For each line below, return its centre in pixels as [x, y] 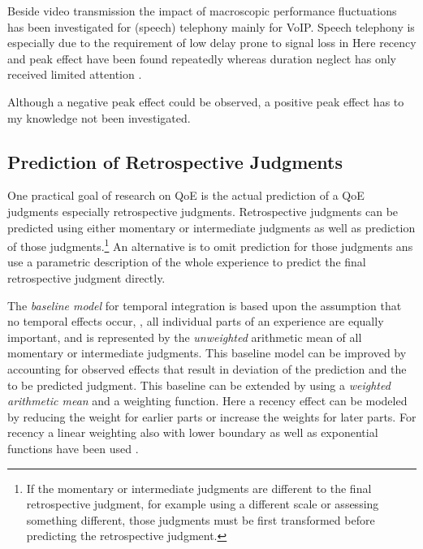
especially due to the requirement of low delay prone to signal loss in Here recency [212, 43]
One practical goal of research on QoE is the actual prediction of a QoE [186, 195]
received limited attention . [75, 74]
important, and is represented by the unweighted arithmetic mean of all [185, 337]
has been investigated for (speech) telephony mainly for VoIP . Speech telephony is [211, 26]
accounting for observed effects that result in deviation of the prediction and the [207, 368]
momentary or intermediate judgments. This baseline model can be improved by [207, 353]
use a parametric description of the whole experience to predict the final [187, 262]
